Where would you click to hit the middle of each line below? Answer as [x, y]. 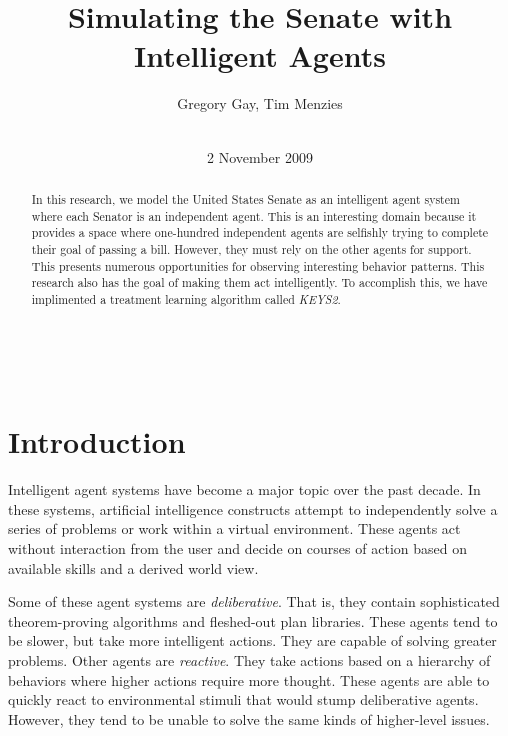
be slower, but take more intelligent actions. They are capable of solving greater [252, 640]
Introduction [97, 441]
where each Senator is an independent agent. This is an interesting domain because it [254, 215]
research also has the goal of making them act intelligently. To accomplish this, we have [259, 282]
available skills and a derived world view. [133, 567]
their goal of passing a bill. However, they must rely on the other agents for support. [251, 248]
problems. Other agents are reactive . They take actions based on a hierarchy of [249, 659]
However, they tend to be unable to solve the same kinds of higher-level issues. [249, 718]
